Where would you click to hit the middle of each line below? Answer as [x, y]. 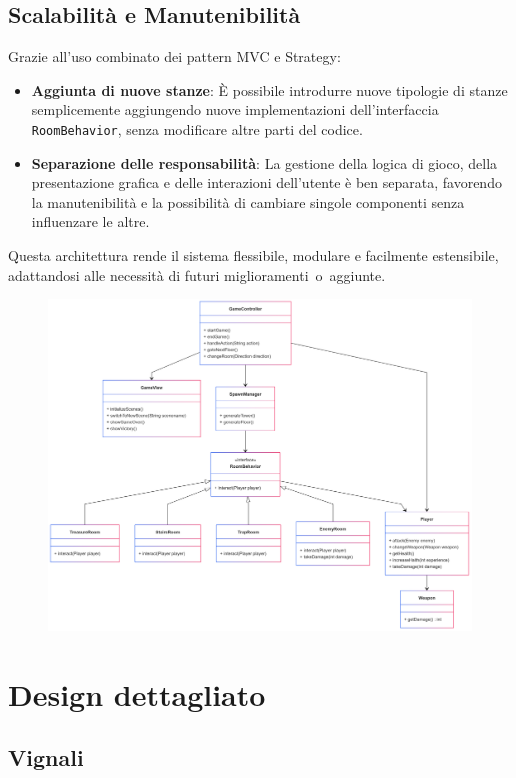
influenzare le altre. [90, 221]
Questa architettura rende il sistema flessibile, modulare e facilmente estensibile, [253, 255]
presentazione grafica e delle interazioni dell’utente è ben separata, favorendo [266, 182]
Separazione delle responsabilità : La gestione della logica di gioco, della [264, 162]
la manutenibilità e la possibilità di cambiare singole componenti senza [248, 201]
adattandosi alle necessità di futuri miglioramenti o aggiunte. [197, 274]
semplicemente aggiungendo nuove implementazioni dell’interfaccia [235, 109]
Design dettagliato [137, 693]
